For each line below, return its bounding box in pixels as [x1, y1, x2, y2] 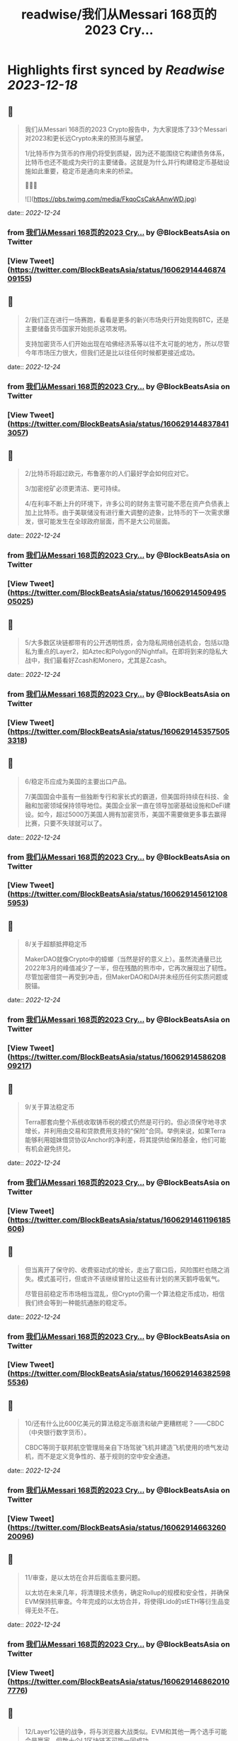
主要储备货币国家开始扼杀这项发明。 [24, 324, 131, 332]
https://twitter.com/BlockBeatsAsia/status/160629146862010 [10, 1676, 230, 1686]
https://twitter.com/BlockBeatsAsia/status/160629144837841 [10, 418, 229, 428]
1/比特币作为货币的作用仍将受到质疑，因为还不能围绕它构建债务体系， [24, 149, 229, 157]
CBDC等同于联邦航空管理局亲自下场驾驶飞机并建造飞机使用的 [24, 1443, 204, 1452]
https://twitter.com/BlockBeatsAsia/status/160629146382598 [10, 1369, 231, 1379]
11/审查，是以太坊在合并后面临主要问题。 [24, 1573, 144, 1581]
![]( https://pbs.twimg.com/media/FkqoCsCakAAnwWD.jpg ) [24, 195, 197, 203]
